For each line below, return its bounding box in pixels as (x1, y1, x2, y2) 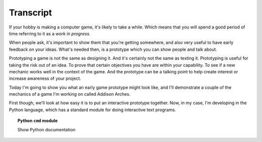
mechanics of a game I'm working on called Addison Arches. (9, 91, 131, 97)
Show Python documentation (17, 127, 76, 132)
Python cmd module (17, 118, 58, 124)
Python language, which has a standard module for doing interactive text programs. (9, 107, 176, 113)
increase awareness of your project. (9, 75, 82, 82)
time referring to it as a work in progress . (9, 30, 91, 36)
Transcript (9, 7, 52, 18)
